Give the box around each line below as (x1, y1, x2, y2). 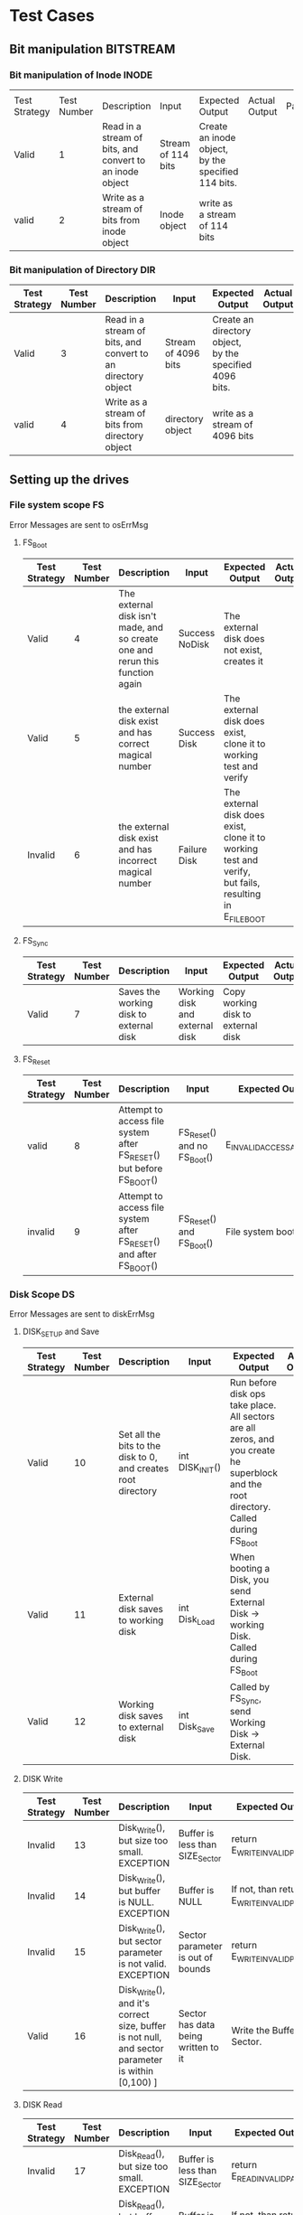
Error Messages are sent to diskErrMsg (9, 1309, 155, 1319)
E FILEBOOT (224, 910, 266, 924)
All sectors (229, 1411, 275, 1423)
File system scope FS (9, 499, 105, 512)
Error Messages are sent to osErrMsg (9, 519, 149, 530)
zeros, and (229, 1433, 275, 1446)
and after (118, 1248, 157, 1261)
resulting (224, 887, 262, 900)
